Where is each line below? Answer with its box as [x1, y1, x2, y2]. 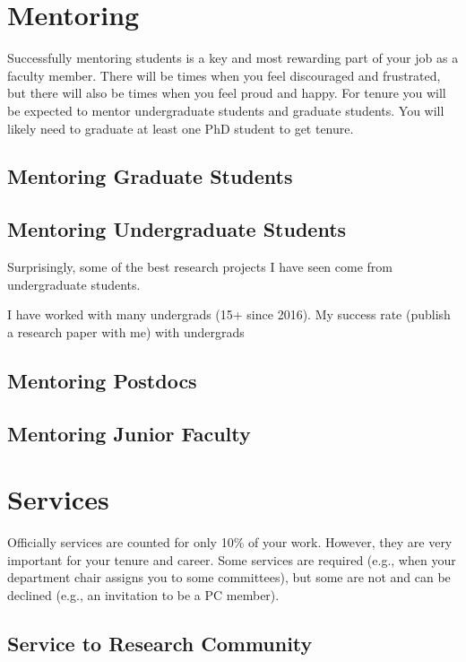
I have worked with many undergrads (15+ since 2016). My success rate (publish [7, 305, 451, 324]
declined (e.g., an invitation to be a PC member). [7, 585, 280, 604]
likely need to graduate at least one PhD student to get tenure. [7, 118, 354, 137]
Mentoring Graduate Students [7, 162, 293, 190]
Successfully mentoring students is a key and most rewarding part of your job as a [7, 48, 459, 67]
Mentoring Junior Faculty [7, 419, 251, 447]
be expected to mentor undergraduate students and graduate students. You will [7, 100, 444, 119]
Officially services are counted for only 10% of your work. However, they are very [7, 533, 453, 552]
